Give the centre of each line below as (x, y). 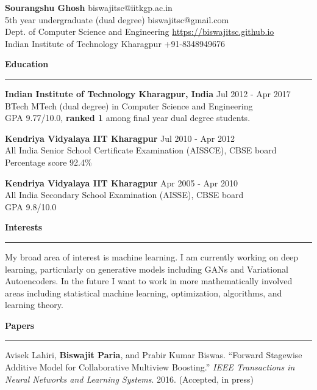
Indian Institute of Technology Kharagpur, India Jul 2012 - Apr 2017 (148, 93)
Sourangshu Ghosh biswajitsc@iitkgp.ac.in (89, 7)
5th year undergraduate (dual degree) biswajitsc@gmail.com (117, 19)
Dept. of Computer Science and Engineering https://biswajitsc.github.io (140, 31)
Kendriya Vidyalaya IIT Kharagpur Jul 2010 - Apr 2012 (120, 138)
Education (27, 64)
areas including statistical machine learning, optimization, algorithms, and (144, 292)
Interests (24, 227)
